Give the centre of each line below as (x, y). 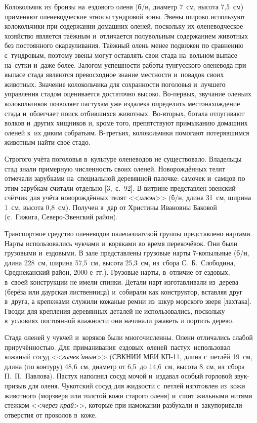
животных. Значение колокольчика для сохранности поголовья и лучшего (115, 84)
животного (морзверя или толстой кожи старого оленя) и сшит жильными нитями (128, 395)
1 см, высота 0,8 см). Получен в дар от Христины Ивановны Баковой (111, 207)
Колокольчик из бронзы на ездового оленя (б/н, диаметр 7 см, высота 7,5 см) (124, 6)
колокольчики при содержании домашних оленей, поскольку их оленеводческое (124, 26)
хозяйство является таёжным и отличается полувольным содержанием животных (126, 35)
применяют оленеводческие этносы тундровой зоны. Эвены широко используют (125, 16)
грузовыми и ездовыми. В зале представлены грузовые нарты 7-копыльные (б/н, (127, 253)
